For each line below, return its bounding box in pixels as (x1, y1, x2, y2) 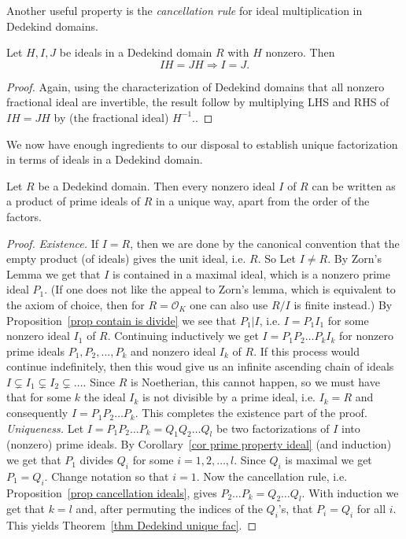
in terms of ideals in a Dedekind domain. (6, 151, 203, 168)
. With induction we (301, 484, 399, 500)
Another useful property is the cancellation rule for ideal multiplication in (6, 2, 363, 18)
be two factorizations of (216, 419, 330, 436)
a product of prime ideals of (6, 193, 141, 209)
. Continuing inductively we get (107, 327, 259, 344)
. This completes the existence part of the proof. (135, 404, 367, 421)
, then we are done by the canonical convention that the (130, 234, 400, 251)
